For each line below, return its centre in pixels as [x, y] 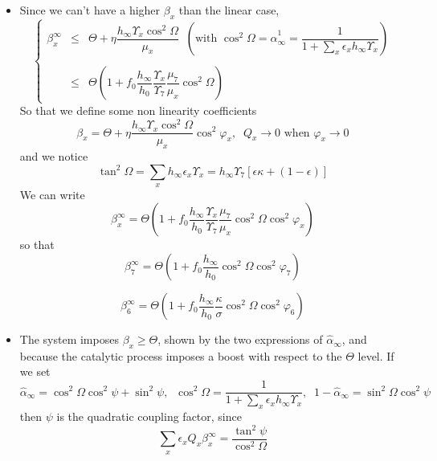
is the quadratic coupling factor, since [149, 416]
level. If [376, 355]
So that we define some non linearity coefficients [138, 110]
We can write [52, 194]
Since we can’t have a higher [90, 10]
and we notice [54, 155]
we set [35, 371]
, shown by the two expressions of [240, 339]
